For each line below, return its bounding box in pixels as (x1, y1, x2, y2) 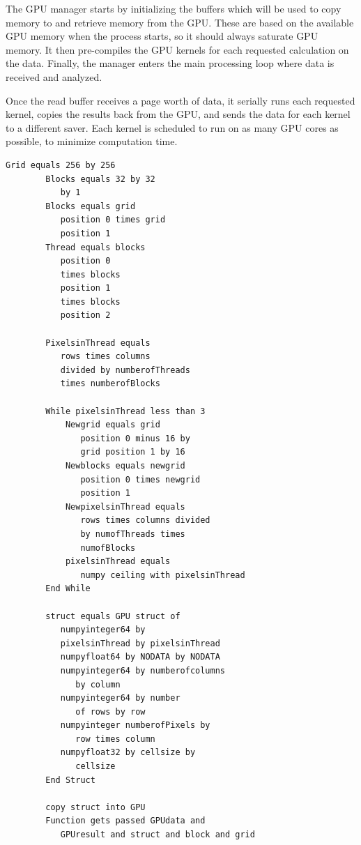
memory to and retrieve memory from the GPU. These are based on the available (6, 15, 354, 29)
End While (45, 584, 91, 594)
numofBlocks (80, 542, 136, 553)
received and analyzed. (6, 69, 102, 84)
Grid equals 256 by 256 (6, 160, 116, 170)
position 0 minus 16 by (80, 433, 190, 443)
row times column (75, 733, 155, 744)
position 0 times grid (60, 215, 166, 225)
